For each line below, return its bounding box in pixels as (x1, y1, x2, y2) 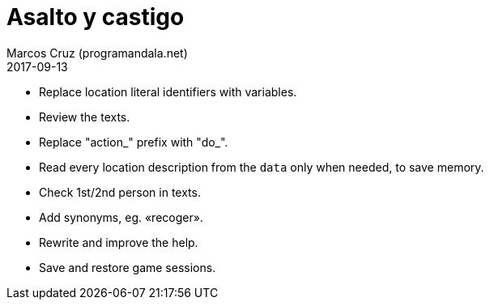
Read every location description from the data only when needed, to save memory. (39, 159, 484, 174)
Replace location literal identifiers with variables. (39, 84, 297, 99)
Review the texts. (39, 109, 130, 124)
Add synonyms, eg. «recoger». (39, 210, 203, 224)
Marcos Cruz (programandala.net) (6, 45, 188, 60)
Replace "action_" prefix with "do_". (39, 134, 228, 149)
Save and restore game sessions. (39, 260, 216, 274)
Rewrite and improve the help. (39, 235, 198, 249)
